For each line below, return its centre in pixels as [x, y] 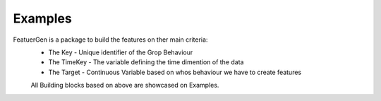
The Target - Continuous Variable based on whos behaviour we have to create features [175, 72]
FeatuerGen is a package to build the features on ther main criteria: [110, 40]
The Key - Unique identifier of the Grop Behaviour [121, 52]
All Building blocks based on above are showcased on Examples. [125, 85]
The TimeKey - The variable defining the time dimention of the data [146, 62]
